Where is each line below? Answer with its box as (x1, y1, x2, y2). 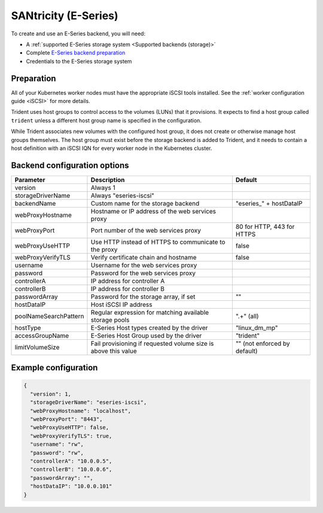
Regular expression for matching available (90, 308, 209, 316)
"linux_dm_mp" (235, 324, 278, 332)
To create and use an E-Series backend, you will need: (11, 30, 146, 37)
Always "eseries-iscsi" (90, 191, 155, 200)
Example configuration (11, 363, 98, 373)
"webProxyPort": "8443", (30, 416, 103, 423)
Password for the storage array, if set (90, 292, 196, 301)
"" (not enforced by (235, 339, 290, 348)
